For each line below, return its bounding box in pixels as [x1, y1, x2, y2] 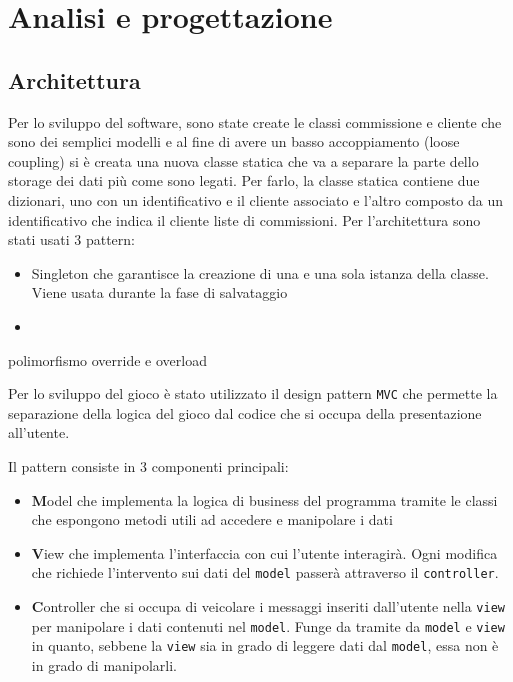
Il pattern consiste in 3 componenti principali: [8, 455, 289, 476]
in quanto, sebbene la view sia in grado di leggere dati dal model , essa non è [31, 635, 499, 656]
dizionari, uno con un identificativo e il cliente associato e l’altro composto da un [8, 189, 503, 210]
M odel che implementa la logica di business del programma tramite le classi [31, 489, 498, 510]
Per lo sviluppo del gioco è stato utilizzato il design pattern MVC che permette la [8, 383, 498, 404]
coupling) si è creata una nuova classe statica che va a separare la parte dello [8, 150, 479, 171]
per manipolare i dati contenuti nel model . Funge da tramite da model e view [31, 615, 505, 636]
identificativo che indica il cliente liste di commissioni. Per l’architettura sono [8, 209, 481, 230]
